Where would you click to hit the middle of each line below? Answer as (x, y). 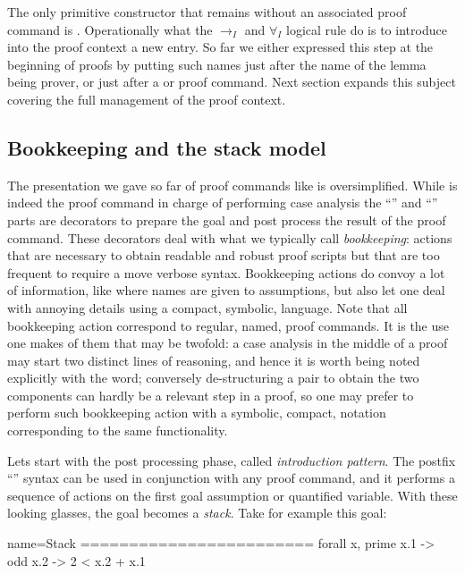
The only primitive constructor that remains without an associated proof (207, 12)
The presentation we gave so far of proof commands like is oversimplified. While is (232, 185)
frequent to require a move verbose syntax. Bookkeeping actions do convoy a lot (226, 272)
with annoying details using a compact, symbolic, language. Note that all (207, 307)
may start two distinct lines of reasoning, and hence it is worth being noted (214, 360)
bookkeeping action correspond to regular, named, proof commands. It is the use (228, 325)
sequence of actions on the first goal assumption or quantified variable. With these (232, 495)
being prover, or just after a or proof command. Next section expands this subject (232, 82)
